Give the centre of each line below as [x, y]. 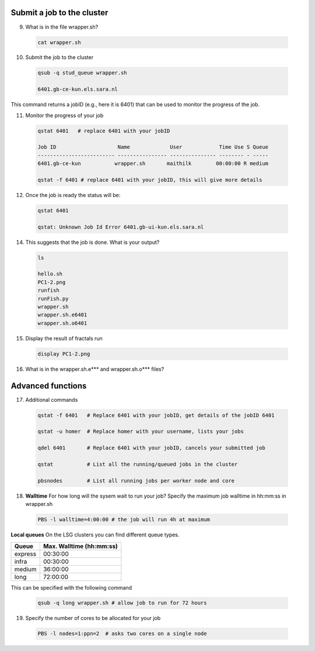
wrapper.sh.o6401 [62, 323]
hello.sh [50, 274]
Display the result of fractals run [64, 338]
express [25, 554]
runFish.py [53, 299]
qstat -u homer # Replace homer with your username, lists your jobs [141, 432]
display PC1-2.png [64, 354]
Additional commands [52, 399]
